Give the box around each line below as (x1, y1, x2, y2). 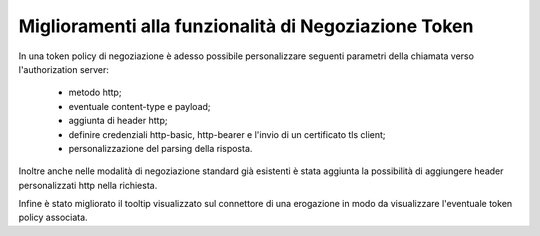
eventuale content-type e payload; (68, 100, 211, 112)
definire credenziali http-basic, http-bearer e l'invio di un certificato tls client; (68, 128, 386, 140)
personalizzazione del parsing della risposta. (68, 142, 253, 154)
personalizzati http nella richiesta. (18, 179, 158, 191)
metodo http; (68, 86, 122, 99)
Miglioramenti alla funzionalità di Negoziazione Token (18, 15, 474, 37)
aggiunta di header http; (68, 115, 168, 127)
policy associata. (18, 211, 89, 224)
